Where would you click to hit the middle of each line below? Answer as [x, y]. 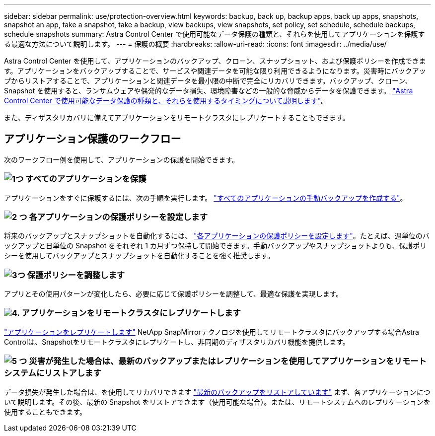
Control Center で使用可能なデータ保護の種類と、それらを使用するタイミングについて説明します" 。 [166, 101]
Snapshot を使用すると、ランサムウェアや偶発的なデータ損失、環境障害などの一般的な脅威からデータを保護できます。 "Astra [209, 91]
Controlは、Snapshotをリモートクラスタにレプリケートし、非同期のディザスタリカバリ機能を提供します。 [177, 342]
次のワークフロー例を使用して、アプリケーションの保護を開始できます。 [122, 159]
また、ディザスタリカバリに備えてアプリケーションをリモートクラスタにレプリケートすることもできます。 [177, 117]
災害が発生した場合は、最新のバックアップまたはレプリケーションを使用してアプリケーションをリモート [228, 361]
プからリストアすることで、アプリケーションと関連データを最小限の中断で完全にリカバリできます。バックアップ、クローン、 [208, 81]
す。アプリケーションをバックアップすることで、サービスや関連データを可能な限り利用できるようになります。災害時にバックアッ [215, 71]
